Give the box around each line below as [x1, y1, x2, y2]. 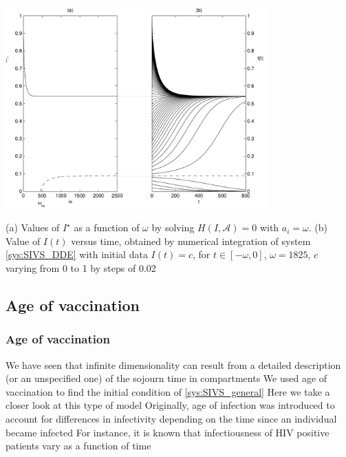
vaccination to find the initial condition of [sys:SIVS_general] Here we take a [6, 384, 330, 398]
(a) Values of [6, 220, 60, 235]
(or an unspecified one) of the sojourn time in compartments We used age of [6, 371, 327, 385]
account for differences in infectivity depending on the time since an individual [6, 411, 337, 425]
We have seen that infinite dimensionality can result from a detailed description [6, 357, 341, 372]
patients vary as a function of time [6, 438, 151, 453]
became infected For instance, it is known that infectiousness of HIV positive [6, 425, 329, 439]
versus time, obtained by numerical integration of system [71, 233, 311, 248]
